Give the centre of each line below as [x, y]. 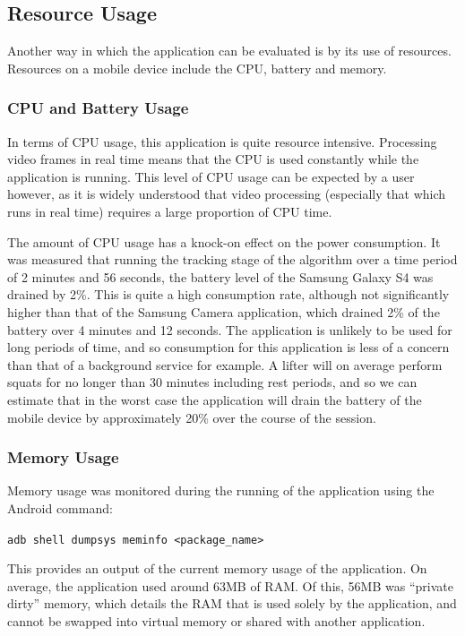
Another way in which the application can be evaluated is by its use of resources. [229, 51]
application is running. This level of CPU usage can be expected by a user [211, 176]
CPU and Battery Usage [98, 108]
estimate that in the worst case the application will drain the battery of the [215, 399]
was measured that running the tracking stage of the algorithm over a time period [232, 259]
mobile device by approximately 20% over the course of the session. [192, 417]
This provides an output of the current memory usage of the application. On [217, 568]
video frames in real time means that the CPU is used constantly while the [213, 159]
